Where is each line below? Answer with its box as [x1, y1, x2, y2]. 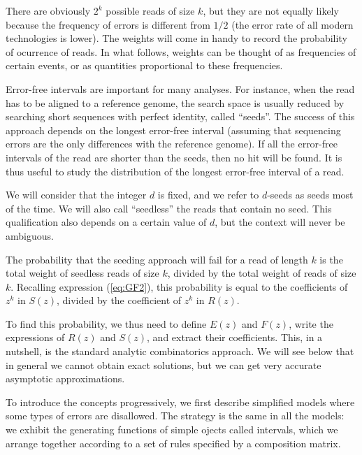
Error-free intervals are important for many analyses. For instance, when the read [6, 81, 355, 96]
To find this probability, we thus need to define [6, 316, 207, 331]
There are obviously [6, 3, 91, 17]
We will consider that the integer [6, 187, 147, 202]
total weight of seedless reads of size [6, 266, 159, 280]
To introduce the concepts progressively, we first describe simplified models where [6, 394, 355, 409]
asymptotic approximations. [6, 371, 125, 386]
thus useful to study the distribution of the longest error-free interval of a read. [6, 164, 345, 178]
